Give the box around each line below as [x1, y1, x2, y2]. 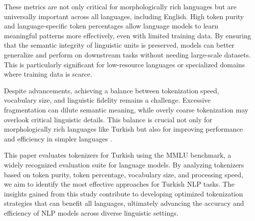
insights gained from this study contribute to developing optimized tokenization [4, 188, 243, 198]
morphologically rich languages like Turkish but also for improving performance [4, 124, 243, 134]
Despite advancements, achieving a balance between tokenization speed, [4, 85, 219, 95]
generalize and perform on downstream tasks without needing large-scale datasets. [4, 49, 251, 59]
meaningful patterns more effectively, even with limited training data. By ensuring [4, 30, 251, 40]
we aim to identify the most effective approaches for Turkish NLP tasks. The [4, 179, 235, 189]
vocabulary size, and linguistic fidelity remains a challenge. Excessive [4, 95, 211, 105]
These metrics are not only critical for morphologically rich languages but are [4, 1, 237, 11]
